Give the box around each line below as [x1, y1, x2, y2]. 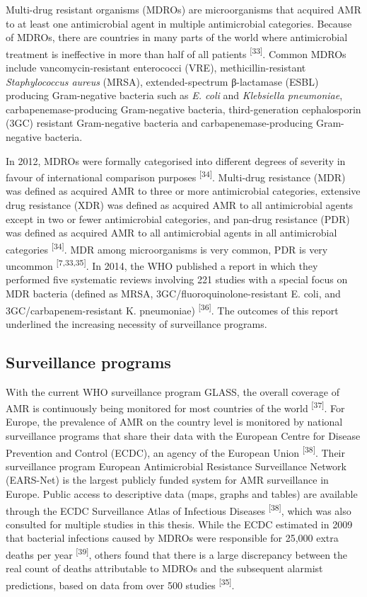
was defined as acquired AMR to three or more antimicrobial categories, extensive [6, 183, 361, 198]
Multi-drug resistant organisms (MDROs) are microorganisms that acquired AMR [6, 2, 361, 16]
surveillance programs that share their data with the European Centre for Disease [6, 428, 361, 443]
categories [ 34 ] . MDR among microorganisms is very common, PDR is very [6, 239, 328, 256]
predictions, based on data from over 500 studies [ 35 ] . [6, 575, 235, 592]
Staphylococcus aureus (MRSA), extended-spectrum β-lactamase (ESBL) [6, 74, 319, 89]
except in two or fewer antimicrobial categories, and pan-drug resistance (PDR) [6, 211, 350, 226]
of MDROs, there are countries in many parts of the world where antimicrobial [6, 30, 348, 45]
